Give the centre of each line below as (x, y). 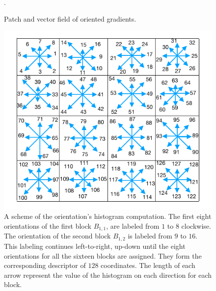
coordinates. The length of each (148, 265)
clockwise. (196, 226)
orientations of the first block (48, 226)
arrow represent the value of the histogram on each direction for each (108, 275)
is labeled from (150, 236)
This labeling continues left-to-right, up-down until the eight (95, 246)
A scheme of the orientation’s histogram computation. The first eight (108, 216)
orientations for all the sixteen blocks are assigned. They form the (103, 255)
